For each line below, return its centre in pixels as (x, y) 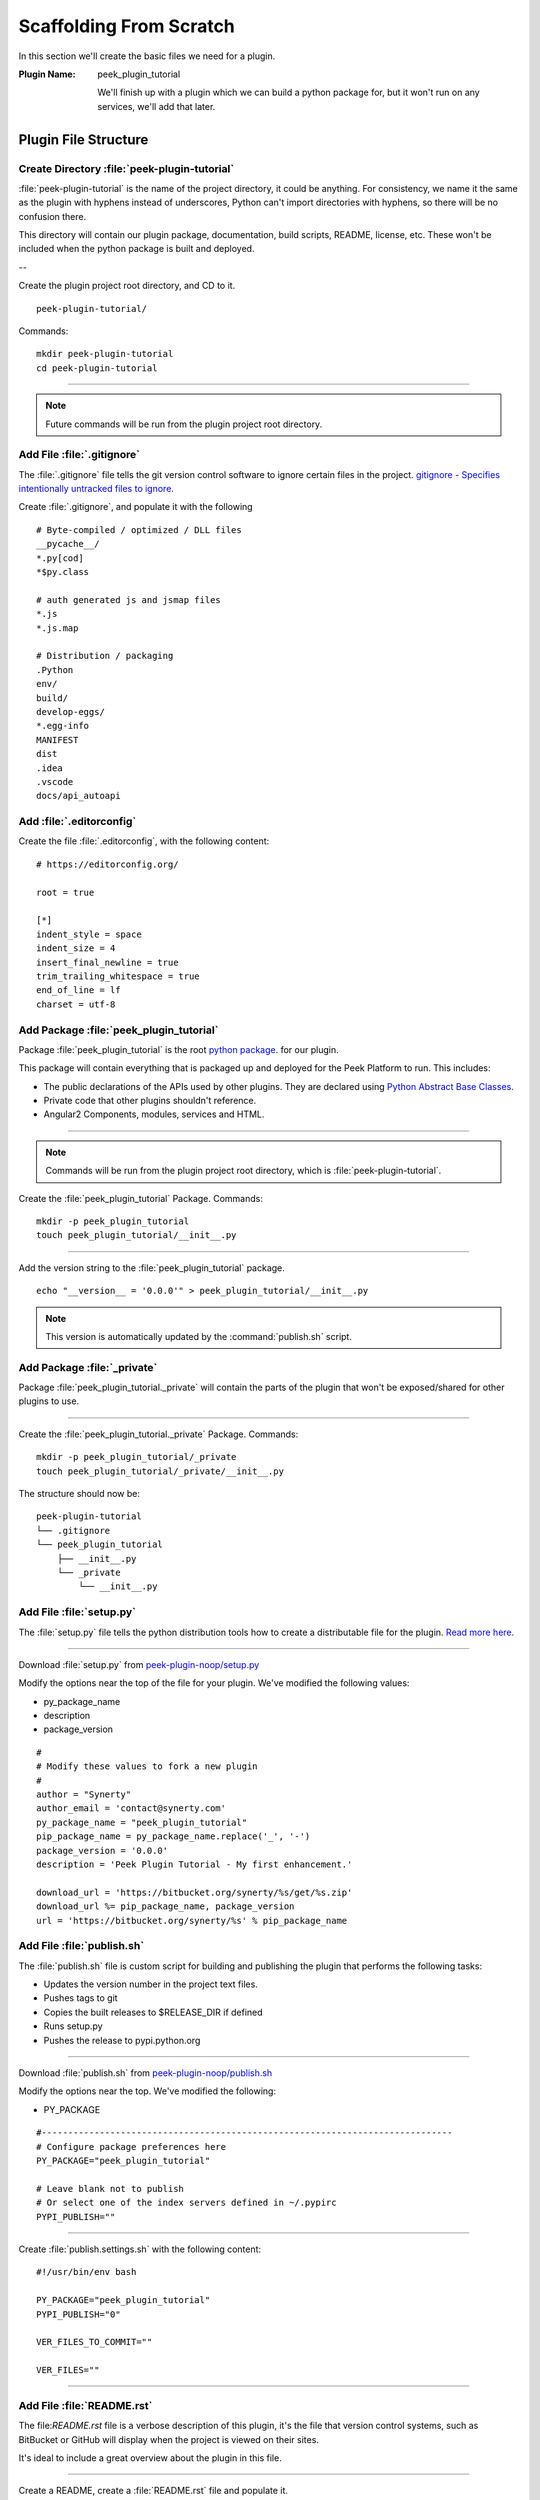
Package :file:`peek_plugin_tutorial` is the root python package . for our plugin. (178, 1049)
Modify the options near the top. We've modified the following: (147, 2091)
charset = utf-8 (76, 1004)
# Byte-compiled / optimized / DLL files (139, 529)
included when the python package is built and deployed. (136, 249)
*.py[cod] (60, 558)
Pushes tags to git (81, 1998)
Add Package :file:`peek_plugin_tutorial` (118, 1030)
